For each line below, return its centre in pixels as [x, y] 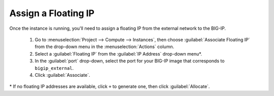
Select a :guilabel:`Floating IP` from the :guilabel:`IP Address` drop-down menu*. [118, 54]
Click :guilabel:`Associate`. [63, 75]
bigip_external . [54, 68]
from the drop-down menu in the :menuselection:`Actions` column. [105, 47]
